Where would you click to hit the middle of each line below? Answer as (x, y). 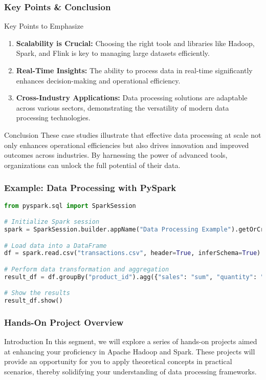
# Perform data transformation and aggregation (87, 269)
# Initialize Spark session (52, 222)
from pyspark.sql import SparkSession (70, 206)
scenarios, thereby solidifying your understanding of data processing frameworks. (130, 372)
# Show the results (37, 293)
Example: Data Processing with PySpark (90, 188)
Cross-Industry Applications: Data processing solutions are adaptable (132, 98)
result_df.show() (34, 301)
